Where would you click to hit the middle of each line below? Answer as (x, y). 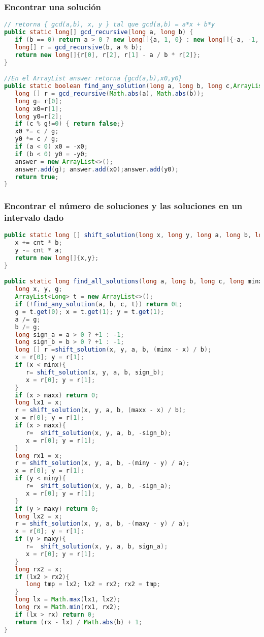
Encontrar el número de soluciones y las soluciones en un (123, 206)
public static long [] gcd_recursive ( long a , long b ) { (99, 32)
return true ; (37, 177)
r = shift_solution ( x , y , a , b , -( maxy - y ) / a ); (102, 524)
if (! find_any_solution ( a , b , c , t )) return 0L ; (98, 305)
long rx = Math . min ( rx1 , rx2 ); (68, 607)
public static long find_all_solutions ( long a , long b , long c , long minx (133, 282)
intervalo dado (34, 218)
